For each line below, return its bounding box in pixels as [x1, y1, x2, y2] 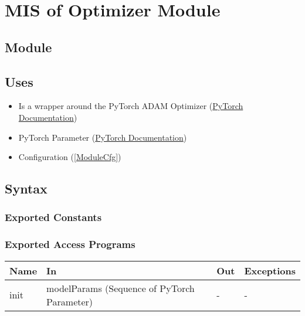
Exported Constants [5, 210, 102, 225]
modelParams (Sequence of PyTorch [46, 281, 195, 295]
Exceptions [244, 263, 296, 277]
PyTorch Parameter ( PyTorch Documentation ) [18, 131, 187, 143]
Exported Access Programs [5, 237, 135, 252]
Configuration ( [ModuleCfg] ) [18, 151, 121, 163]
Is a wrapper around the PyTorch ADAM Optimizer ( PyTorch [18, 100, 243, 112]
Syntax [5, 179, 48, 198]
